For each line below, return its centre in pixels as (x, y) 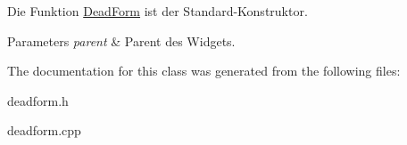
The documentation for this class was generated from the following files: (204, 71)
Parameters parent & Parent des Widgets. (121, 40)
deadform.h (38, 100)
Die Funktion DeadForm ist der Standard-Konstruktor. (158, 11)
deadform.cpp (44, 130)
